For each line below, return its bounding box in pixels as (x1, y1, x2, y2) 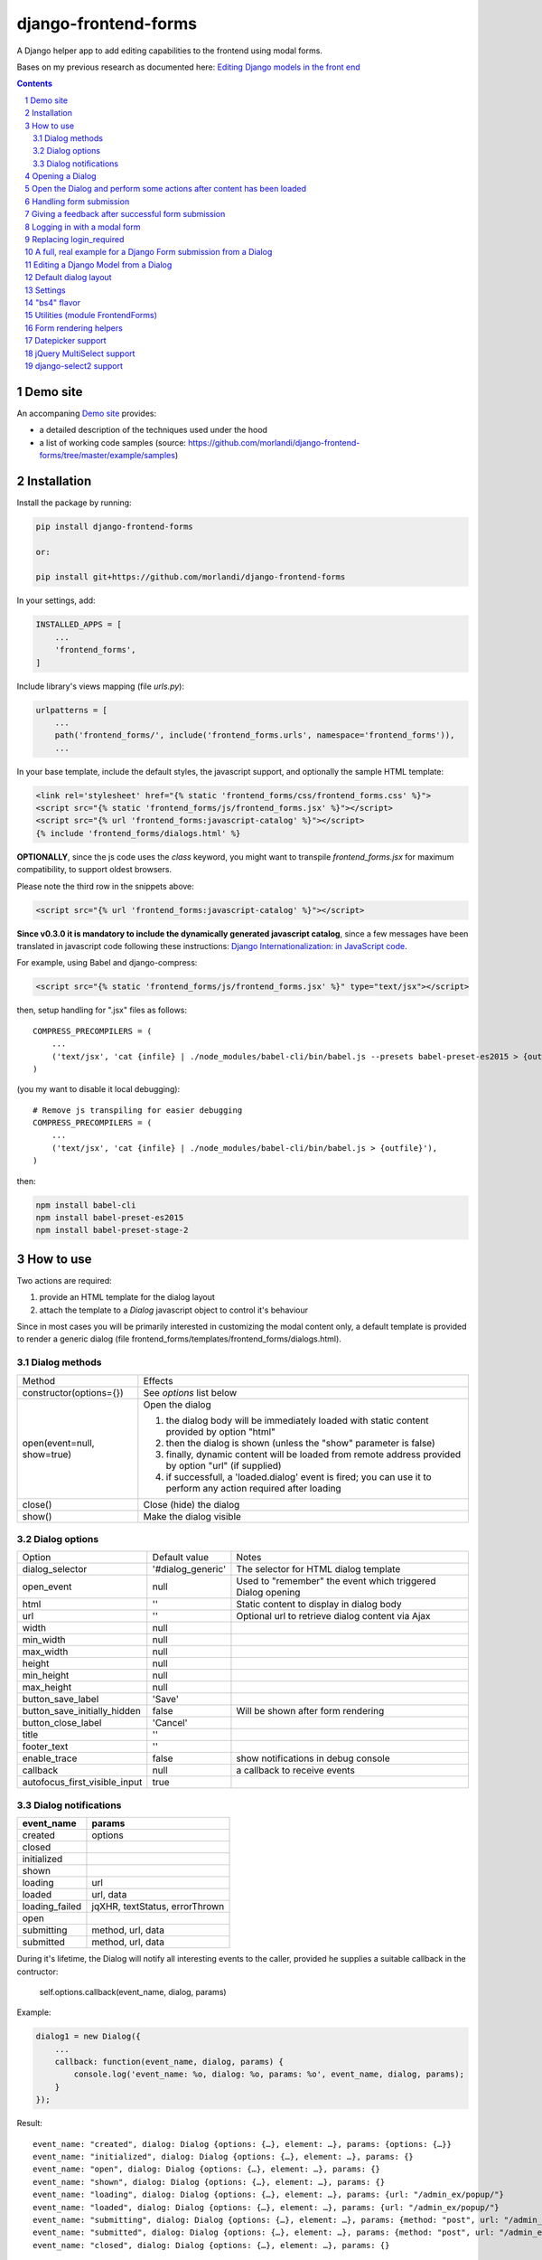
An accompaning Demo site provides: (16, 408, 157, 419)
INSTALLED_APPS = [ (35, 619, 122, 630)
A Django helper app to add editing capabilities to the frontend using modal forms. (16, 45, 322, 56)
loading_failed (22, 1900, 82, 1913)
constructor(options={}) (22, 1386, 124, 1398)
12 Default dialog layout (24, 272, 112, 283)
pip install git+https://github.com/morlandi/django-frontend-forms (35, 572, 346, 582)
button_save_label (22, 1693, 99, 1706)
